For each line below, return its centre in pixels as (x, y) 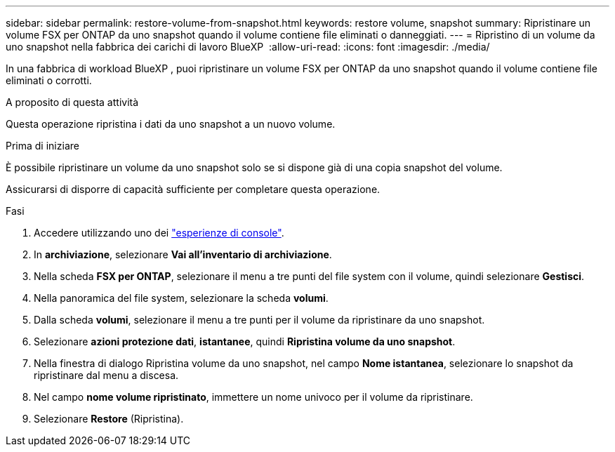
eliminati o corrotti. (49, 80)
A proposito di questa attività (72, 102)
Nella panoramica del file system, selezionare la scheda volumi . (181, 298)
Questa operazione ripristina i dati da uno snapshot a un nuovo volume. (171, 124)
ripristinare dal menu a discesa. (106, 375)
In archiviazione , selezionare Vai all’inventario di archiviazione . (183, 254)
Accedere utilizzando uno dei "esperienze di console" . (159, 233)
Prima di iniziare (42, 146)
